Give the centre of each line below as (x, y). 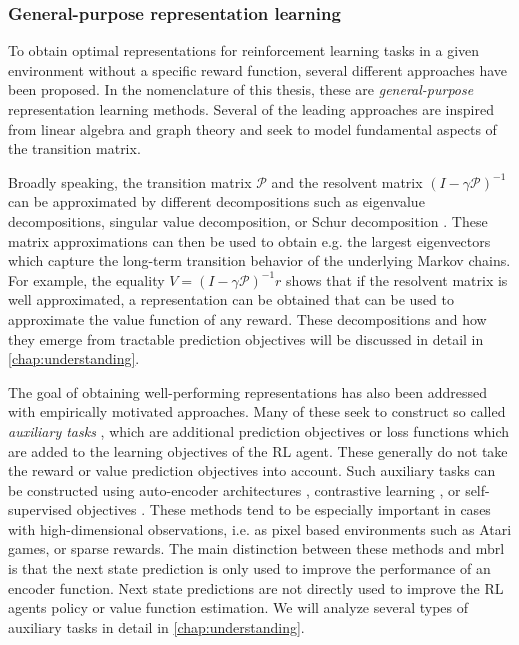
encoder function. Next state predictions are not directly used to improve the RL (256, 587)
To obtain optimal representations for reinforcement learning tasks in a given (244, 50)
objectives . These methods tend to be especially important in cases (283, 509)
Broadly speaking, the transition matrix (130, 181)
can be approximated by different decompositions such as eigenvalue (216, 201)
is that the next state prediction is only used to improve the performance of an (249, 568)
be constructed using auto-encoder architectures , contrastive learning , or (234, 489)
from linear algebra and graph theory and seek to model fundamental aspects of (252, 128)
